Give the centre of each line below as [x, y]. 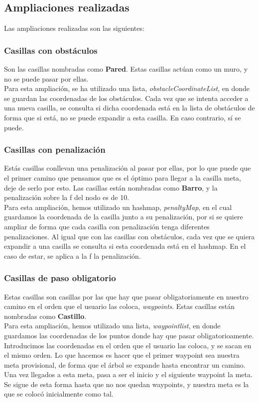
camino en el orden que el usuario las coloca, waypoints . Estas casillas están [120, 306]
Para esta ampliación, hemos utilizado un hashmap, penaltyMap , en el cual [118, 207]
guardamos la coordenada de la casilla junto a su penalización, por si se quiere [124, 217]
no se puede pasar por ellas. [46, 78]
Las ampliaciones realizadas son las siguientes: [74, 28]
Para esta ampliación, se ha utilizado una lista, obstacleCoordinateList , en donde [127, 88]
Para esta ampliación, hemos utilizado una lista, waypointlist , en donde [112, 326]
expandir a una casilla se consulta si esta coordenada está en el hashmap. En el [125, 246]
